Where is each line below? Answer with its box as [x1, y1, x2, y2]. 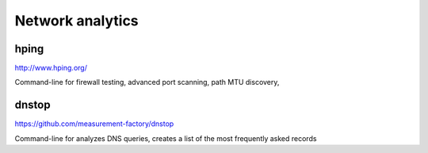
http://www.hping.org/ [14, 63, 87, 73]
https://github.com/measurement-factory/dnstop [14, 119, 174, 128]
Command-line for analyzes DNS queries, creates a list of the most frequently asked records [14, 133, 317, 143]
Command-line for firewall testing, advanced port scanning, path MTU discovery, [14, 78, 280, 87]
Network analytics [14, 12, 139, 29]
